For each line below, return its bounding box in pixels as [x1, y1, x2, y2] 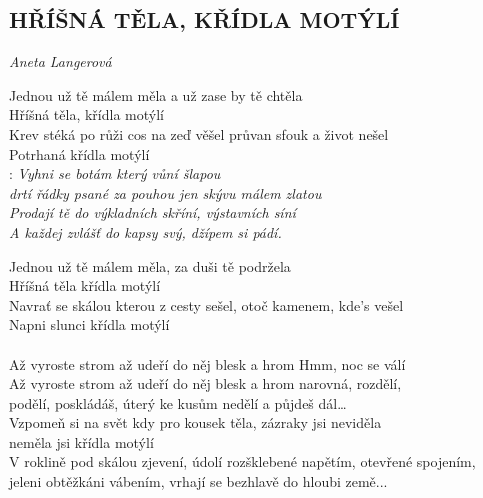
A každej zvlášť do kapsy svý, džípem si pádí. [9, 221, 282, 242]
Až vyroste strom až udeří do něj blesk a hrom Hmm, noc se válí [9, 353, 406, 374]
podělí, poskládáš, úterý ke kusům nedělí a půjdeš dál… [9, 392, 347, 413]
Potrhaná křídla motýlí [9, 143, 150, 164]
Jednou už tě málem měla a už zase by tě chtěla [9, 84, 303, 105]
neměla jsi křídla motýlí [9, 431, 154, 452]
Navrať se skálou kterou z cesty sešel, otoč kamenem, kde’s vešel [9, 294, 404, 315]
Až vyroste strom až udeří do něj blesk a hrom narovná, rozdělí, [9, 373, 402, 394]
